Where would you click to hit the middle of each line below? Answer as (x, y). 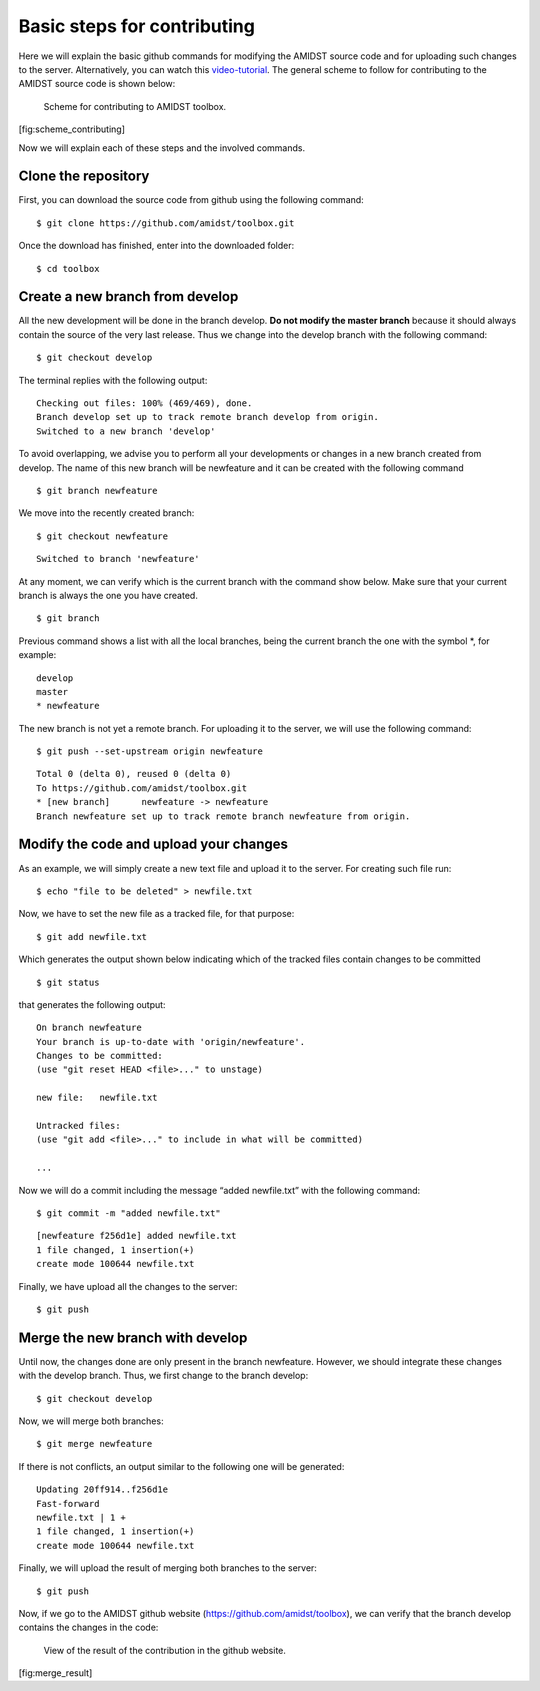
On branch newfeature (89, 1028)
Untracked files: (78, 1126)
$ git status (68, 982)
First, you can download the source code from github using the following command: (191, 200)
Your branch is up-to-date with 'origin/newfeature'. (170, 1041)
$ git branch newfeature (97, 490)
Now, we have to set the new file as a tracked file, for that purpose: (156, 914)
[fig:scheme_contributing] (71, 129)
